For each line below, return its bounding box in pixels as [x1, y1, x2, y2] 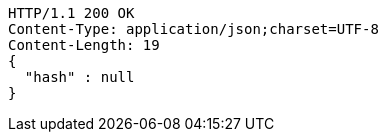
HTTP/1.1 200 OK [8, 5, 135, 21]
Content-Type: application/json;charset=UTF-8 [8, 21, 379, 37]
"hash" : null [24, 69, 135, 85]
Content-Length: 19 [8, 37, 160, 53]
